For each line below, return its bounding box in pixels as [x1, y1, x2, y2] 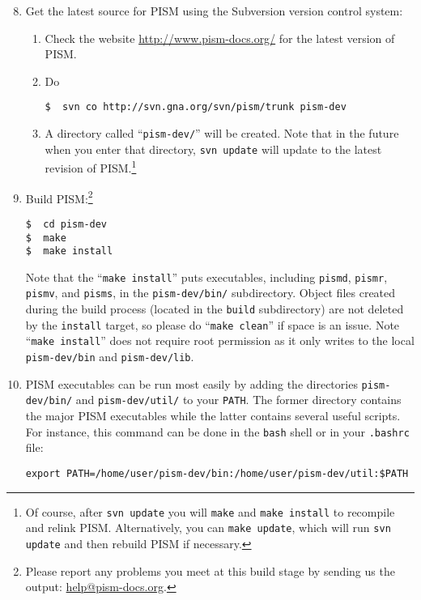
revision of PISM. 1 [45, 157, 137, 176]
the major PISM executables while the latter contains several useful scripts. [25, 407, 401, 424]
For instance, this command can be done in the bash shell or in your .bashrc [25, 423, 410, 440]
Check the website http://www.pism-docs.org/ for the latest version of [45, 29, 395, 46]
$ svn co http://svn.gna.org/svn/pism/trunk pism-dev [45, 101, 347, 113]
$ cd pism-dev [25, 218, 108, 230]
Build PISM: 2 [25, 187, 93, 206]
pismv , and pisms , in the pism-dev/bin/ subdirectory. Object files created [25, 284, 396, 301]
